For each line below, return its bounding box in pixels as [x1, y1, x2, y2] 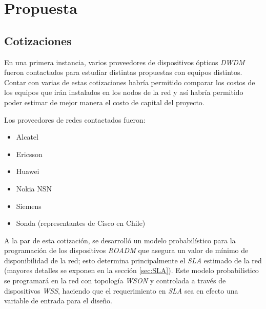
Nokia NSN [16, 183, 52, 194]
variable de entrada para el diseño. [4, 295, 112, 306]
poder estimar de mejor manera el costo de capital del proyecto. [4, 96, 204, 107]
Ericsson [16, 148, 43, 159]
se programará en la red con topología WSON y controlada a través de [4, 275, 226, 286]
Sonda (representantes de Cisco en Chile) [16, 218, 146, 228]
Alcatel [16, 131, 38, 142]
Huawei [16, 166, 39, 177]
